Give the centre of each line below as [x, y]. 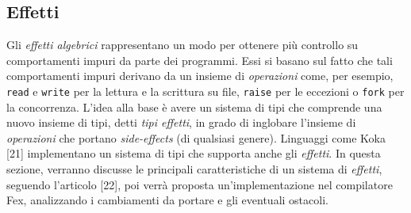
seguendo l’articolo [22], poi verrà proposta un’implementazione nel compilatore [200, 184]
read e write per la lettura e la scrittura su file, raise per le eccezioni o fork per [205, 91]
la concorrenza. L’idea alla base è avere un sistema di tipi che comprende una [194, 106]
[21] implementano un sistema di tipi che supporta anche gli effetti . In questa [194, 153]
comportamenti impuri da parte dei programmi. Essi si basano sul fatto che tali [200, 60]
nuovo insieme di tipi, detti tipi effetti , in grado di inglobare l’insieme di [181, 122]
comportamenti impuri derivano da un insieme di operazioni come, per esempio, [200, 76]
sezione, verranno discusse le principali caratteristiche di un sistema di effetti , [194, 169]
